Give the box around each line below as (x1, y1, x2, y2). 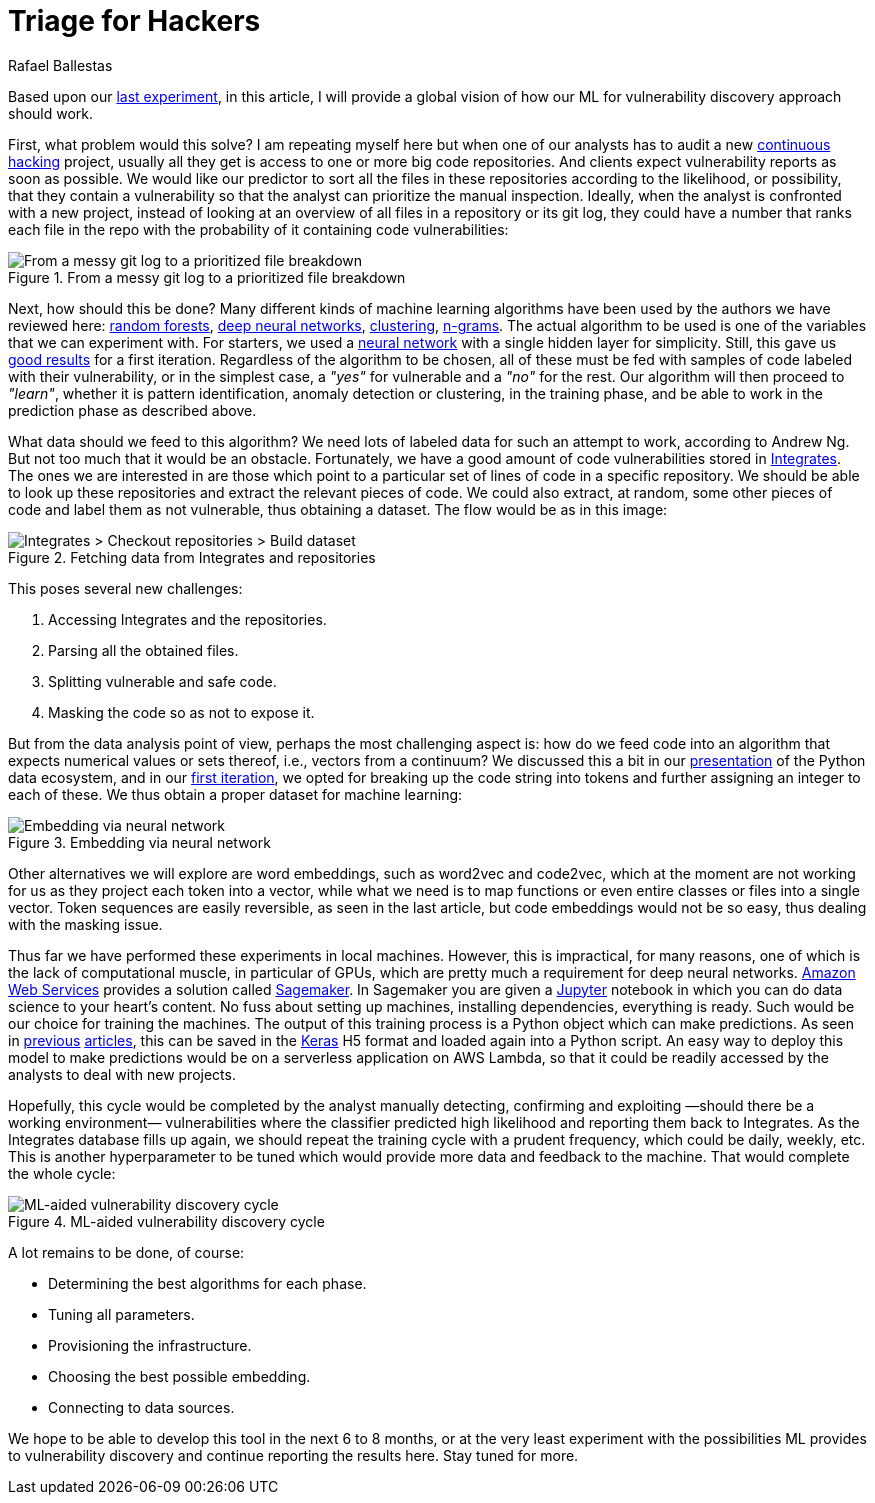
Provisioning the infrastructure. (48, 1336, 252, 1354)
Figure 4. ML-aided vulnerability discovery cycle (8, 1212, 325, 1230)
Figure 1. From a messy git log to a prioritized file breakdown (8, 268, 406, 286)
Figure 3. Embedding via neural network (8, 833, 271, 851)
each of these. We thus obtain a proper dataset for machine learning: (8, 785, 463, 803)
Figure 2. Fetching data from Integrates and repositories (8, 548, 376, 566)
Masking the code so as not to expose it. (48, 703, 315, 721)
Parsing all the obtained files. (48, 641, 239, 659)
